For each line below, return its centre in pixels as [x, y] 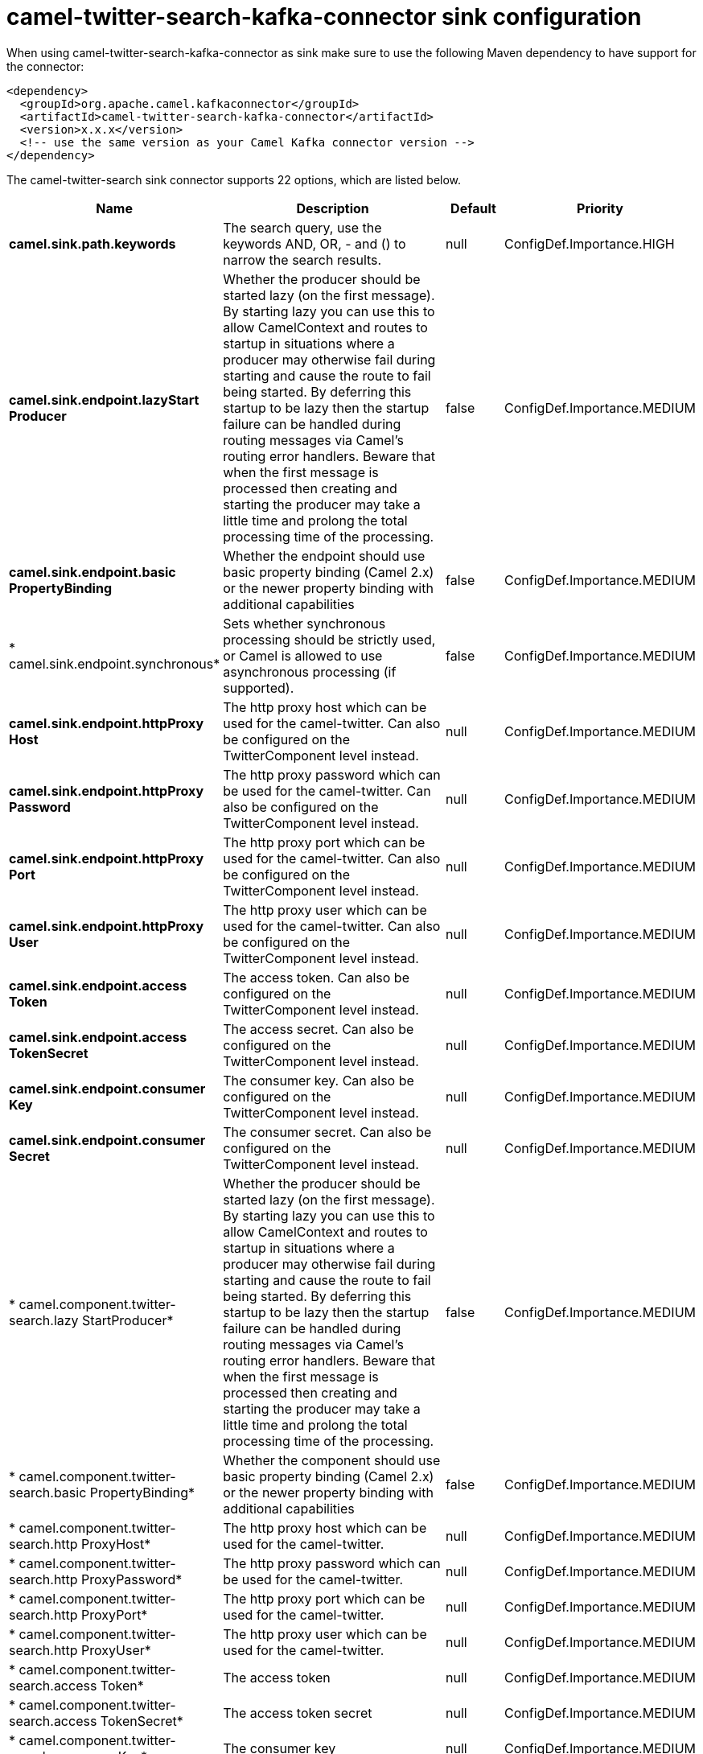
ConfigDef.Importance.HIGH [590, 243]
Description [333, 208]
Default [473, 208]
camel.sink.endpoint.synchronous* [115, 663]
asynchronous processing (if [310, 671]
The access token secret [298, 1713]
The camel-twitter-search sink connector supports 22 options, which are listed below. [234, 179]
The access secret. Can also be [319, 1029]
